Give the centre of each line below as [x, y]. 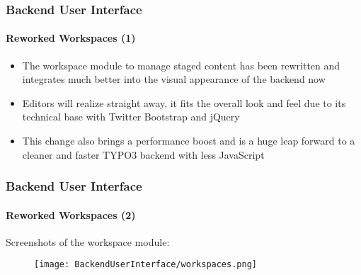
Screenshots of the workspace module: [88, 241]
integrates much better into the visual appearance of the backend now [174, 79]
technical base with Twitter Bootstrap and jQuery [131, 117]
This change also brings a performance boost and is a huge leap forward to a [189, 141]
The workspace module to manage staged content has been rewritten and [181, 65]
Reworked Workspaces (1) [71, 38]
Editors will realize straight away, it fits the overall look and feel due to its [184, 102]
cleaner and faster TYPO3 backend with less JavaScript [143, 154]
